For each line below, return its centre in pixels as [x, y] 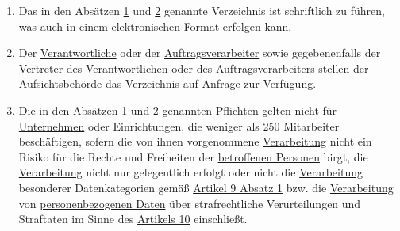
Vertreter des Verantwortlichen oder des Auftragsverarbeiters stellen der [194, 68]
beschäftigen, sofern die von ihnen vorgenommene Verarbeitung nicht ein [195, 141]
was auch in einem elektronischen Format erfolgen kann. [155, 26]
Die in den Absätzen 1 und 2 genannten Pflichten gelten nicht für [178, 110]
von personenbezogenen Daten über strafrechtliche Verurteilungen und [190, 203]
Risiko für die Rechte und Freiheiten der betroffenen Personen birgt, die [193, 156]
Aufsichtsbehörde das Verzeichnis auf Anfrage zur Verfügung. [167, 83]
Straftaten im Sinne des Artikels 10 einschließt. [133, 219]
